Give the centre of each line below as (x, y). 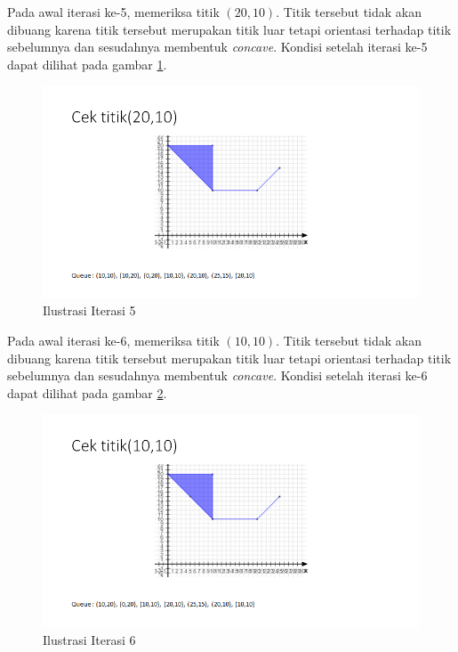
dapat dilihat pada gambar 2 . (87, 392)
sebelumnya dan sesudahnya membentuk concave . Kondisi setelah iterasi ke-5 (217, 47)
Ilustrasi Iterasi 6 (89, 639)
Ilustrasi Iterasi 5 (89, 310)
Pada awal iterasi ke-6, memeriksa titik (113, 341)
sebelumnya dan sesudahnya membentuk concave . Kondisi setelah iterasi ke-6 (217, 375)
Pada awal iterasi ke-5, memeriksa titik (113, 12)
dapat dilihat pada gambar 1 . (87, 64)
